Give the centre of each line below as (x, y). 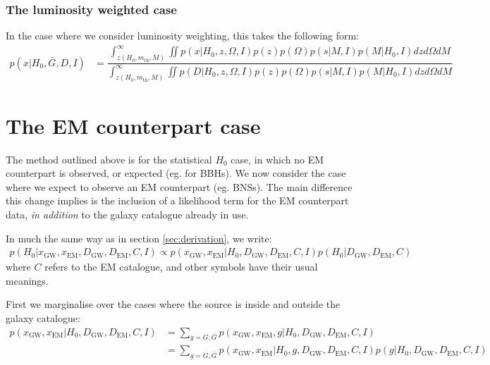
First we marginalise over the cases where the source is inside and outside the (173, 304)
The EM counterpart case (133, 125)
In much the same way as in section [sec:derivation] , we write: (139, 238)
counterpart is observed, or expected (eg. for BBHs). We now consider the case (176, 173)
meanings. (27, 280)
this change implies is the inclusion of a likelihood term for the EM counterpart (177, 200)
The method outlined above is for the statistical (109, 159)
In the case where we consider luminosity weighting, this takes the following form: (182, 36)
